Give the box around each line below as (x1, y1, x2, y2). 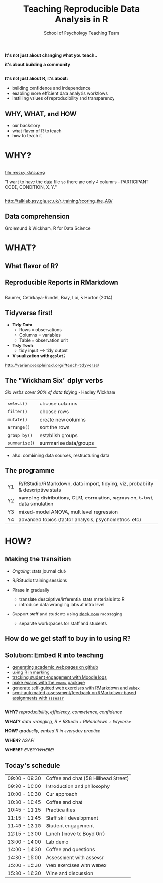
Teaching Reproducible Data (23, 3, 140, 15)
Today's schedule (5, 761, 60, 769)
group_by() (7, 432, 33, 438)
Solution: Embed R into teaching (5, 651, 104, 659)
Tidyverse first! (5, 308, 53, 317)
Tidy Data (12, 322, 33, 327)
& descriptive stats (18, 486, 62, 493)
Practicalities (46, 806, 75, 813)
